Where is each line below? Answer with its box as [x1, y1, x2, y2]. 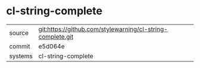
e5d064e [38, 42, 65, 50]
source [9, 29, 29, 37]
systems [9, 52, 33, 60]
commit [9, 42, 30, 50]
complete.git [38, 32, 74, 41]
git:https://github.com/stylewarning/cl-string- [38, 25, 168, 33]
